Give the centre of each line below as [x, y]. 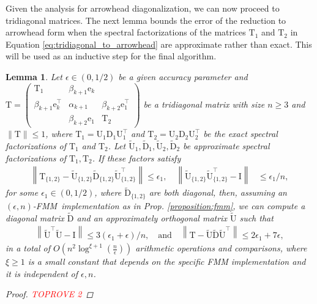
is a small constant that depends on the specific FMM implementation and [167, 261]
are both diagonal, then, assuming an [218, 192]
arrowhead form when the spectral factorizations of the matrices [126, 32]
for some [22, 192]
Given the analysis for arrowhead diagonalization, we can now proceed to [143, 8]
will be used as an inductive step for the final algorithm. [111, 56]
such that [256, 217]
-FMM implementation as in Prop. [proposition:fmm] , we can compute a [169, 205]
